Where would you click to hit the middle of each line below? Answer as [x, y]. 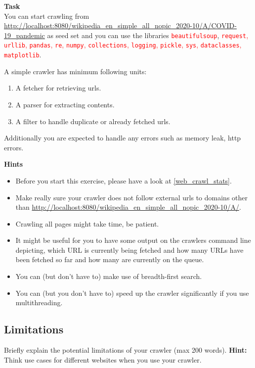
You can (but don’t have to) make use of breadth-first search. [109, 276]
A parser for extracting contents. [65, 104]
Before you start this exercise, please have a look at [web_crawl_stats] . [124, 180]
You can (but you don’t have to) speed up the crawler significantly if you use [132, 293]
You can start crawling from [47, 16]
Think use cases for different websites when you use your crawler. [103, 359]
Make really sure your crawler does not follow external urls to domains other [132, 197]
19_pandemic [24, 35]
